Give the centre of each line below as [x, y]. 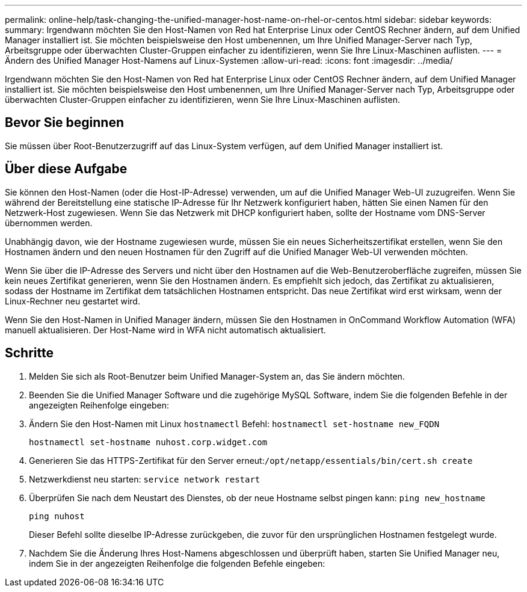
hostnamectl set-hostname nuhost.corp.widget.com [148, 442]
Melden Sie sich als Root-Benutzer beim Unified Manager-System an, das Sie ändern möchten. [217, 376]
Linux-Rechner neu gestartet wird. [72, 301]
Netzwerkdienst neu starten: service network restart [145, 479]
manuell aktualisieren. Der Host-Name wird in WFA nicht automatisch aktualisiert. [165, 330]
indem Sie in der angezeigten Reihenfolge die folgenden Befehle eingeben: [177, 563]
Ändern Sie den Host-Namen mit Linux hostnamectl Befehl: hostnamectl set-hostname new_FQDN [234, 424]
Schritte [29, 353]
